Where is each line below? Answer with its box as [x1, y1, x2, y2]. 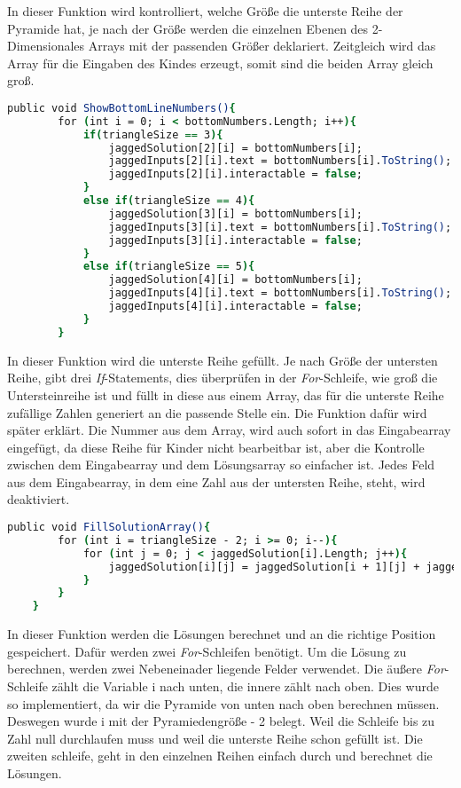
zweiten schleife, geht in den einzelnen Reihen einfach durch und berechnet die [7, 746, 433, 765]
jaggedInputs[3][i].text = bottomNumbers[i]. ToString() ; [108, 220, 452, 233]
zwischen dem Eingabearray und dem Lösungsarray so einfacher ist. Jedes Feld [7, 455, 435, 474]
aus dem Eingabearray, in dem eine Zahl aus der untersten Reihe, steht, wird [7, 472, 426, 491]
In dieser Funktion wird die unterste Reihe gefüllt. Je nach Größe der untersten [7, 351, 438, 369]
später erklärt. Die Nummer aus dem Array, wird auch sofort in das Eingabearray [7, 421, 451, 439]
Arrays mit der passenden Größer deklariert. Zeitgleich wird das [88, 36, 436, 55]
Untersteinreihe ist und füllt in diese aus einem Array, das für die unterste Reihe [7, 385, 444, 404]
